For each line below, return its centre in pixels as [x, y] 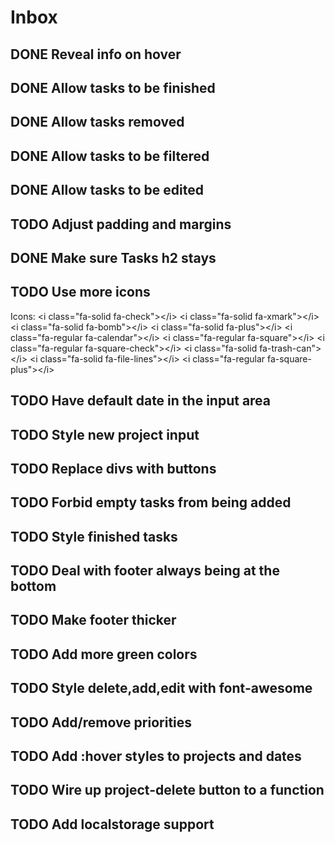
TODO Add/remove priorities [101, 722]
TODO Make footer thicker [93, 620]
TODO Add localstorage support [112, 824]
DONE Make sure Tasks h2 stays [113, 257]
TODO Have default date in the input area [141, 401]
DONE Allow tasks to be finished [113, 87]
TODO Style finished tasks [94, 536]
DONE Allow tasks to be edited [107, 190]
